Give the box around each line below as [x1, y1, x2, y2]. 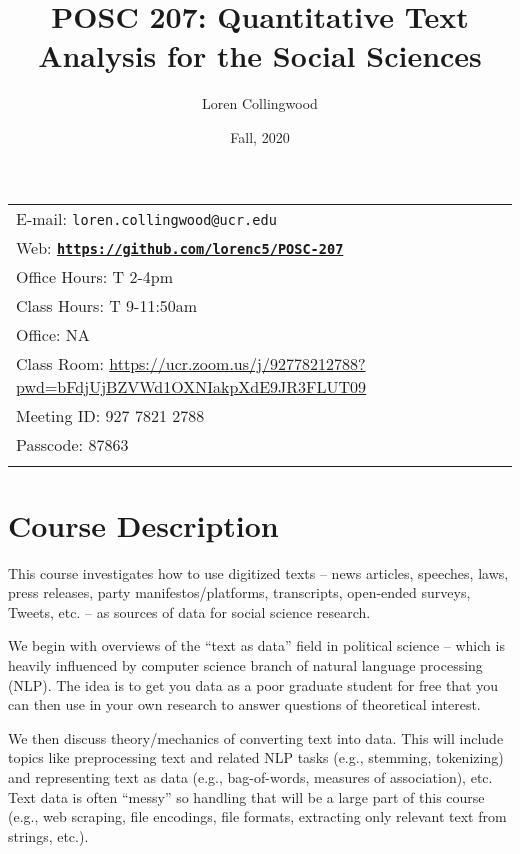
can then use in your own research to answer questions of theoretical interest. [8, 694, 481, 715]
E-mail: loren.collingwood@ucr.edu [16, 206, 277, 230]
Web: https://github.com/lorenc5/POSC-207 [16, 235, 344, 259]
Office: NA [16, 322, 90, 346]
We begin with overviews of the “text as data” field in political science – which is [8, 635, 505, 656]
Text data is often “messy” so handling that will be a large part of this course [8, 786, 485, 807]
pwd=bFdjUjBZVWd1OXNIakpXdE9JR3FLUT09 [16, 374, 367, 398]
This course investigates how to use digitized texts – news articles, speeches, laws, [8, 562, 509, 583]
